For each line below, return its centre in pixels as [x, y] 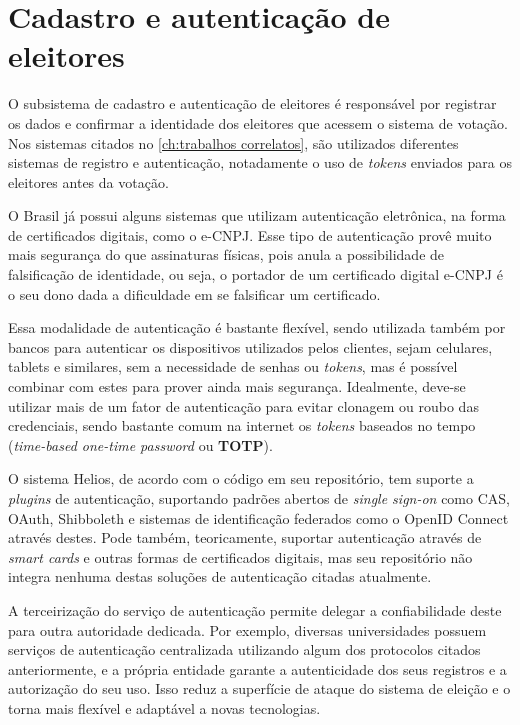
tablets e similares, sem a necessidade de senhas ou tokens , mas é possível [233, 366]
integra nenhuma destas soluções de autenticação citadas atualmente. [220, 576]
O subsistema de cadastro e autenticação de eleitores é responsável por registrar [252, 103]
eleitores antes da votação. [88, 181]
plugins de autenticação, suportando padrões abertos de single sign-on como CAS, [259, 498]
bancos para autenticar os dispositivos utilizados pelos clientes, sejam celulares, [250, 346]
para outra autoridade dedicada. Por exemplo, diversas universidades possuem [247, 629]
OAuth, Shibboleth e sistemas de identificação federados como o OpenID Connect [258, 517]
